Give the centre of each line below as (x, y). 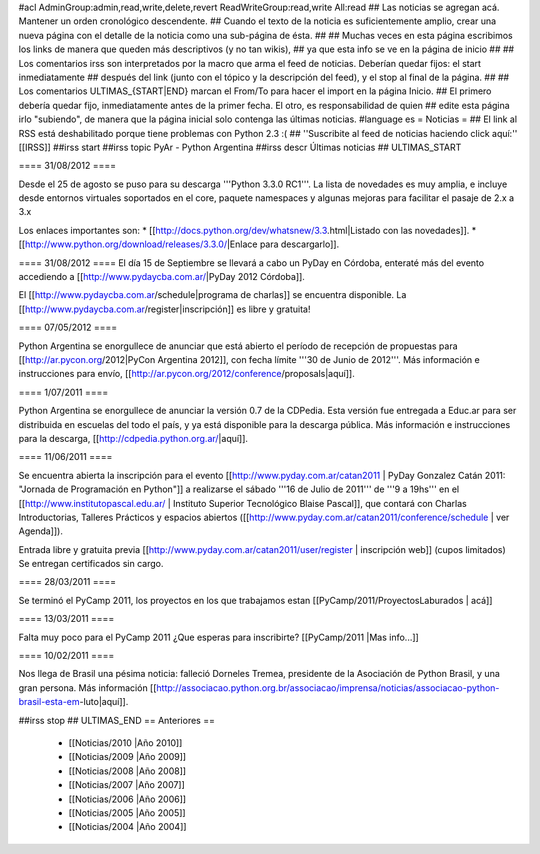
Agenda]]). (41, 531)
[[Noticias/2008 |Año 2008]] (127, 771)
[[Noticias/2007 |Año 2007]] (126, 785)
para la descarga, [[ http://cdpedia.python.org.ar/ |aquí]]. (133, 438)
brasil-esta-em (49, 702)
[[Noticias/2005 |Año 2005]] (127, 812)
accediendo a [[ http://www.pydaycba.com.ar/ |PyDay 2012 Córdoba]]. (161, 277)
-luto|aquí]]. (104, 702)
